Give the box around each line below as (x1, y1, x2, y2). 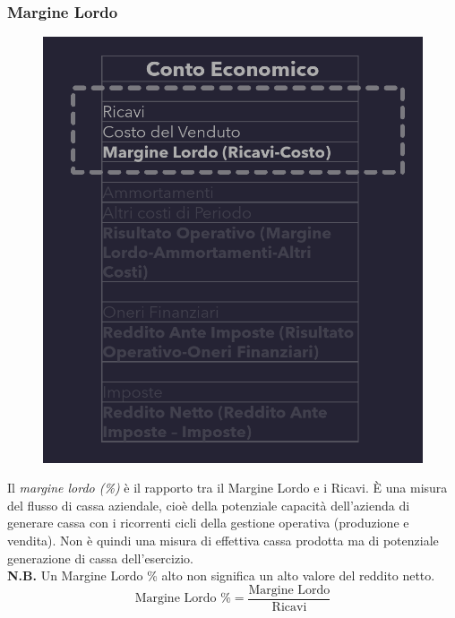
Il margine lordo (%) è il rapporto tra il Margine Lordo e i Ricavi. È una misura (7, 478, 448, 497)
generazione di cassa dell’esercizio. (7, 548, 193, 567)
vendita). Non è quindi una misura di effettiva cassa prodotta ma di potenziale (7, 530, 439, 549)
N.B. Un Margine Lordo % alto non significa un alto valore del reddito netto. (7, 566, 435, 585)
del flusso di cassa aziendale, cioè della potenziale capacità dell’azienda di (7, 495, 410, 514)
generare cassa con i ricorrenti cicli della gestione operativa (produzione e (7, 513, 409, 532)
